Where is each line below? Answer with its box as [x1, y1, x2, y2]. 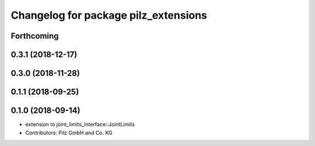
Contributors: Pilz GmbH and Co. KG [25, 129, 113, 136]
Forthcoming [10, 31, 59, 41]
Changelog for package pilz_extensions [10, 9, 207, 22]
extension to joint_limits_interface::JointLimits [25, 121, 135, 128]
